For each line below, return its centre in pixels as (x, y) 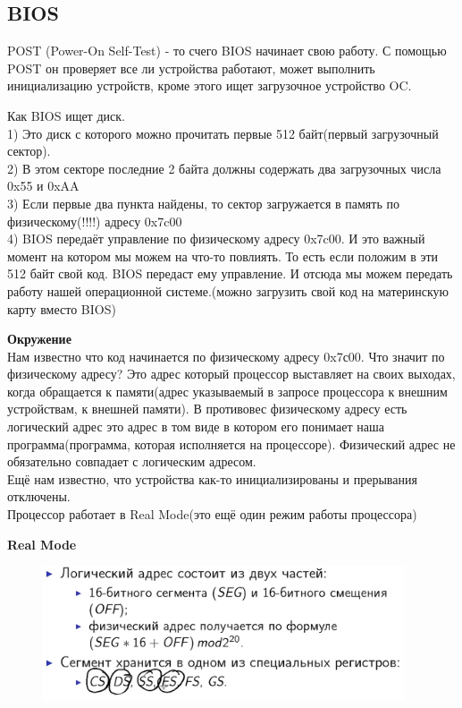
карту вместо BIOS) (62, 308)
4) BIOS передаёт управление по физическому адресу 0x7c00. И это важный (216, 239)
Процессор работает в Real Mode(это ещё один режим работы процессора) (212, 514)
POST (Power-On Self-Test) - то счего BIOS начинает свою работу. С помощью (227, 51)
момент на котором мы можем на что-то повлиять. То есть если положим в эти (223, 256)
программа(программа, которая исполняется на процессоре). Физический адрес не (231, 444)
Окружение (39, 339)
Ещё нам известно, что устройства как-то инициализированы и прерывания (212, 478)
